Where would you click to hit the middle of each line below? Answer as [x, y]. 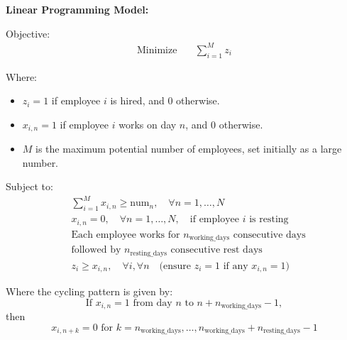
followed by [96, 250]
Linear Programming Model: [77, 9]
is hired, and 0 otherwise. [165, 100]
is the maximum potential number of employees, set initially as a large [189, 149]
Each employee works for [126, 235]
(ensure [175, 266]
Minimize [157, 50]
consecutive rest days [216, 250]
